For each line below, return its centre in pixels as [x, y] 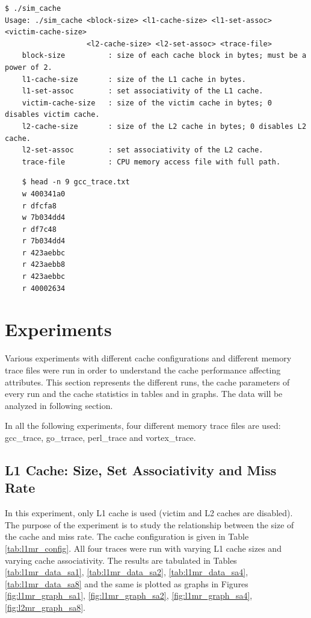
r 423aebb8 [44, 265]
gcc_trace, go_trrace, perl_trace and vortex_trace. [100, 437]
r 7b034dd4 [44, 241]
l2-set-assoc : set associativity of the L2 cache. [143, 150]
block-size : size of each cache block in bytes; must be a [164, 56]
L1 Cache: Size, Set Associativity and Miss [141, 470]
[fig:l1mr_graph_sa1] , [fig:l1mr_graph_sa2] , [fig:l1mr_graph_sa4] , [129, 595]
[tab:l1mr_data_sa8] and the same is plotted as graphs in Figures [127, 583]
